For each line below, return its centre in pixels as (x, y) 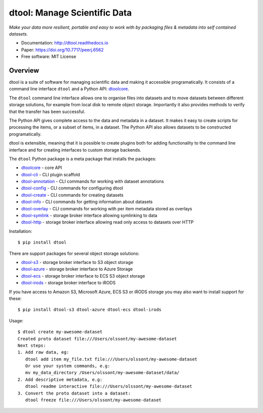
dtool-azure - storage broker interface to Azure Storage (77, 269)
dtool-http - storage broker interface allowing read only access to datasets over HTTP (107, 222)
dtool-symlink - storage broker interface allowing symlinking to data (89, 216)
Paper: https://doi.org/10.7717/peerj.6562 (63, 50)
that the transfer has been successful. (47, 112)
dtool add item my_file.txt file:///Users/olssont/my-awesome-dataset (111, 359)
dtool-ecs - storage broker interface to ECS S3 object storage (83, 276)
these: (15, 298)
